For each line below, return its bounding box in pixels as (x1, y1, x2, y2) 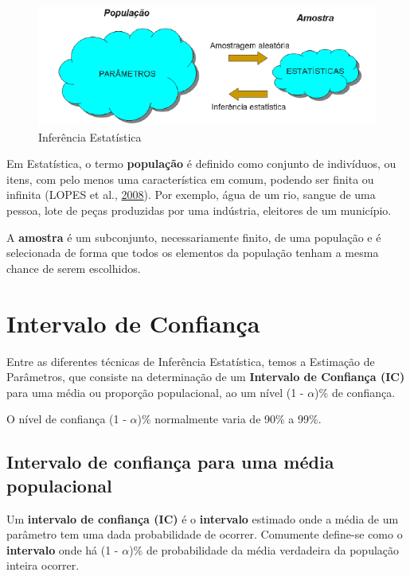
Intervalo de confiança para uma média (6, 450, 334, 474)
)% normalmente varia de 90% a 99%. (137, 411, 322, 427)
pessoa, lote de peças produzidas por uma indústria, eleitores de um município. (6, 202, 392, 219)
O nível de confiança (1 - (6, 411, 127, 427)
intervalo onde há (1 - (6, 541, 119, 558)
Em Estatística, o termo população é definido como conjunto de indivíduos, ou (6, 155, 396, 172)
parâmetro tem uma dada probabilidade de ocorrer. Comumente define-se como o (6, 526, 403, 543)
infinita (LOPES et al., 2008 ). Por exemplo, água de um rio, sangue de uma (6, 186, 376, 203)
